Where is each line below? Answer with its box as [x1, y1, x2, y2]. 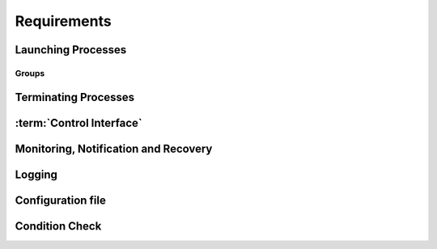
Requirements [15, 12, 112, 30]
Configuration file [15, 193, 107, 207]
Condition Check [15, 219, 102, 233]
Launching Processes [15, 43, 127, 57]
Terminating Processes [15, 90, 135, 104]
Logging [15, 167, 58, 181]
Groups [15, 67, 45, 78]
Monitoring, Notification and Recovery [15, 141, 213, 155]
